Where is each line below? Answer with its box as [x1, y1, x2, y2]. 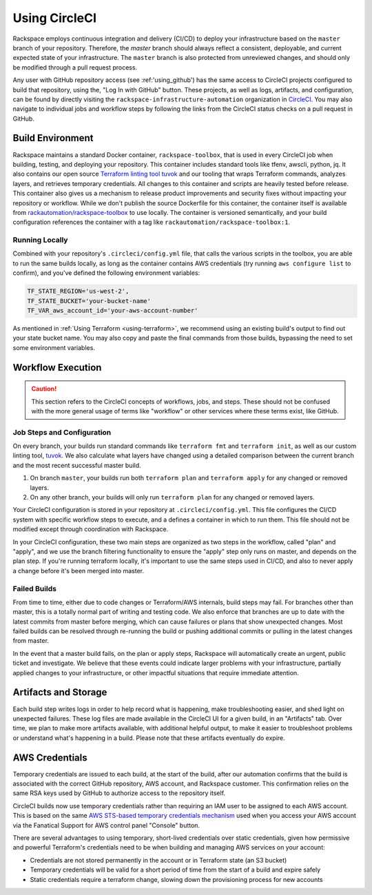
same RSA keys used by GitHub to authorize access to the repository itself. [12, 789, 226, 797]
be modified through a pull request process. [12, 63, 138, 72]
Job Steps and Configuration [12, 427, 112, 437]
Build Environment [12, 132, 94, 144]
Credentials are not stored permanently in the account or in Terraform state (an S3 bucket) [30, 856, 287, 864]
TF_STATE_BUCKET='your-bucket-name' [27, 297, 152, 305]
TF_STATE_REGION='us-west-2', [27, 287, 130, 296]
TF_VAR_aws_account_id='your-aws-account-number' [27, 307, 198, 314]
